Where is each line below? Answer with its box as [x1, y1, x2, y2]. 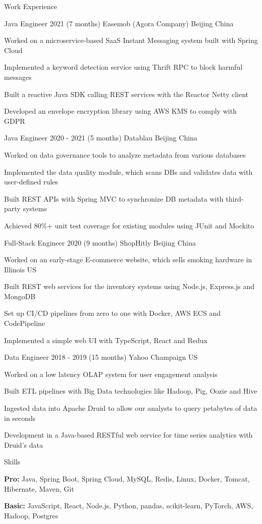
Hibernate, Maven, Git [4, 483, 74, 494]
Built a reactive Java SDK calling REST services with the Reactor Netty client [4, 88, 248, 99]
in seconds [4, 412, 36, 423]
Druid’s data [4, 439, 43, 450]
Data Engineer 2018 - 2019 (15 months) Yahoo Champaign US [4, 352, 198, 362]
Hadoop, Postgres [4, 510, 59, 520]
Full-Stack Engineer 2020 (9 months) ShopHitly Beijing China [4, 237, 196, 248]
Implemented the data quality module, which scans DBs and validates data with [4, 166, 253, 177]
